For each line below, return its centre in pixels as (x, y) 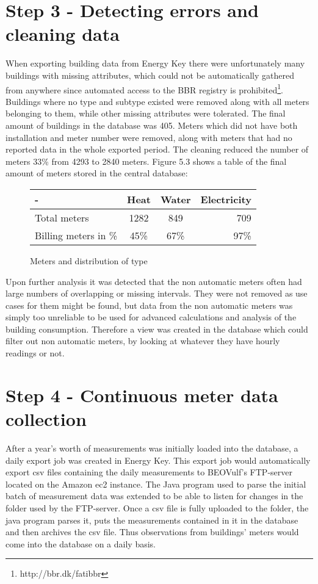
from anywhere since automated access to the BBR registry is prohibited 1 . (144, 88)
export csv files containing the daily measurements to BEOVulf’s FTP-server (149, 472)
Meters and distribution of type (89, 260)
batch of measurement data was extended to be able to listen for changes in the (154, 496)
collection (46, 419)
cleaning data (63, 34)
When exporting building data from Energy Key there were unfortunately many (155, 63)
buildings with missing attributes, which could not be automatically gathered (150, 75)
